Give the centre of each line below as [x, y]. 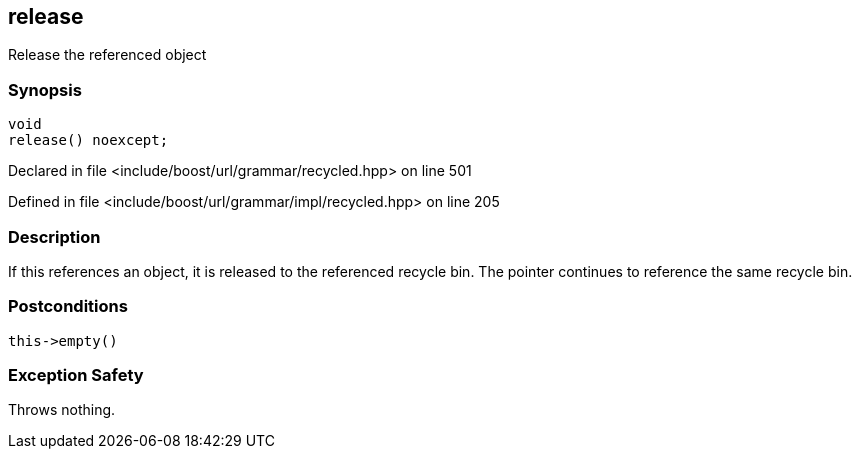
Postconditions [68, 306]
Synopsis [45, 89]
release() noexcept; [88, 140]
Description [54, 236]
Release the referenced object [107, 55]
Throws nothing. [62, 410]
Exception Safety [76, 375]
